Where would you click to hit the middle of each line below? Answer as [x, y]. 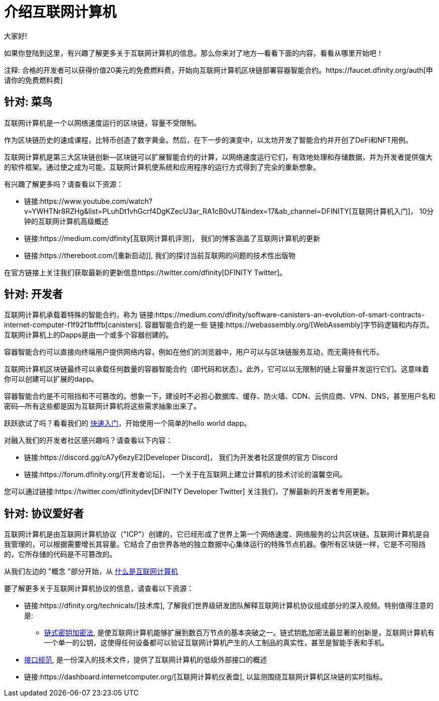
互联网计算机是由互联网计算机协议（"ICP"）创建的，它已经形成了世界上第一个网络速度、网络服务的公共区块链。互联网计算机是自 [217, 534]
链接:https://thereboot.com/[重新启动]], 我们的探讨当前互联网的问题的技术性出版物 [160, 255]
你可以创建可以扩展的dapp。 [51, 379]
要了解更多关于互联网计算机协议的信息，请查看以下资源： [99, 589]
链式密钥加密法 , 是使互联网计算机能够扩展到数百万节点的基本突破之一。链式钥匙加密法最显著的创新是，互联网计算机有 [239, 633]
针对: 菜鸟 [28, 102]
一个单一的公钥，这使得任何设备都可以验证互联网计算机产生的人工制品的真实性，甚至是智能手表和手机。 [216, 643]
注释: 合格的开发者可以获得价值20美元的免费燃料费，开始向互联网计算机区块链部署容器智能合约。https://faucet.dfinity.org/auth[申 [218, 70]
